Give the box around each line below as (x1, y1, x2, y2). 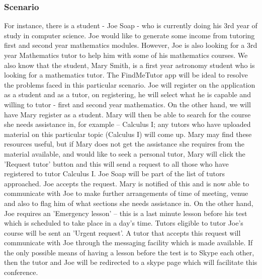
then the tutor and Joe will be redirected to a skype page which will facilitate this (4, 257, 257, 267)
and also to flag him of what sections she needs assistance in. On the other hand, (4, 197, 253, 208)
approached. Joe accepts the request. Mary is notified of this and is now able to (4, 178, 249, 188)
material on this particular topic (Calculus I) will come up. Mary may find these (4, 128, 252, 139)
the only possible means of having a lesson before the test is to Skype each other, (4, 247, 254, 257)
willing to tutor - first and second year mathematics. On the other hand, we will (4, 99, 251, 109)
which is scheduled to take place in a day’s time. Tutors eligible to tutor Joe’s (4, 218, 243, 228)
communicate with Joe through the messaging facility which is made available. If (4, 237, 253, 248)
